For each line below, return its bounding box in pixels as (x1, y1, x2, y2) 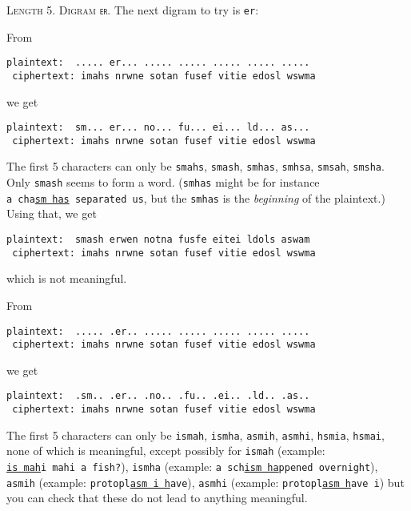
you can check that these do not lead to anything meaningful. (6, 489, 308, 506)
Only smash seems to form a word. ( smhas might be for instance (6, 174, 320, 191)
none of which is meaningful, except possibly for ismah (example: (6, 442, 325, 459)
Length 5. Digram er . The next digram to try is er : (6, 2, 259, 18)
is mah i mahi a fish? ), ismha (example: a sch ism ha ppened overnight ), (6, 458, 378, 475)
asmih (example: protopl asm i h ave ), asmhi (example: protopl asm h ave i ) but (6, 473, 405, 490)
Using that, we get (6, 205, 97, 222)
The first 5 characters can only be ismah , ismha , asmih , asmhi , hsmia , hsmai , (6, 426, 385, 443)
